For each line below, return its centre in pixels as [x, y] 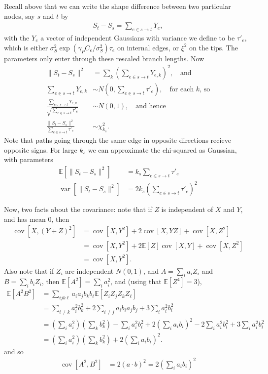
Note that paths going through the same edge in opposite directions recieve [117, 140]
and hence [151, 106]
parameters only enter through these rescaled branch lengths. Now [104, 58]
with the [17, 38]
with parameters [29, 159]
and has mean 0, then [37, 219]
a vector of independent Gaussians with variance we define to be [138, 38]
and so [14, 351]
